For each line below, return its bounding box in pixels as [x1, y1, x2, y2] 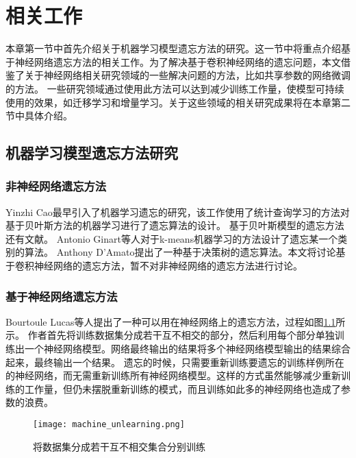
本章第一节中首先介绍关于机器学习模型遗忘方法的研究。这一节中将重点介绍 [5, 41, 341, 56]
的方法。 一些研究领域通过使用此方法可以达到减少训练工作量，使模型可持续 [5, 81, 344, 95]
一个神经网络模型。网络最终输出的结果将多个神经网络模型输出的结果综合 [24, 341, 351, 356]
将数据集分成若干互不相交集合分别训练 [33, 439, 205, 453]
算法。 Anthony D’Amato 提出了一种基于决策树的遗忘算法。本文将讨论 [24, 245, 336, 259]
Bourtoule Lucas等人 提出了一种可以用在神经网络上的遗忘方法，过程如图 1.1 [5, 314, 336, 328]
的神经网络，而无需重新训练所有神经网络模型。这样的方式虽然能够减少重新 [5, 368, 341, 383]
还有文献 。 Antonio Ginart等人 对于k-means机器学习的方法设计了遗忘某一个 [5, 231, 338, 245]
